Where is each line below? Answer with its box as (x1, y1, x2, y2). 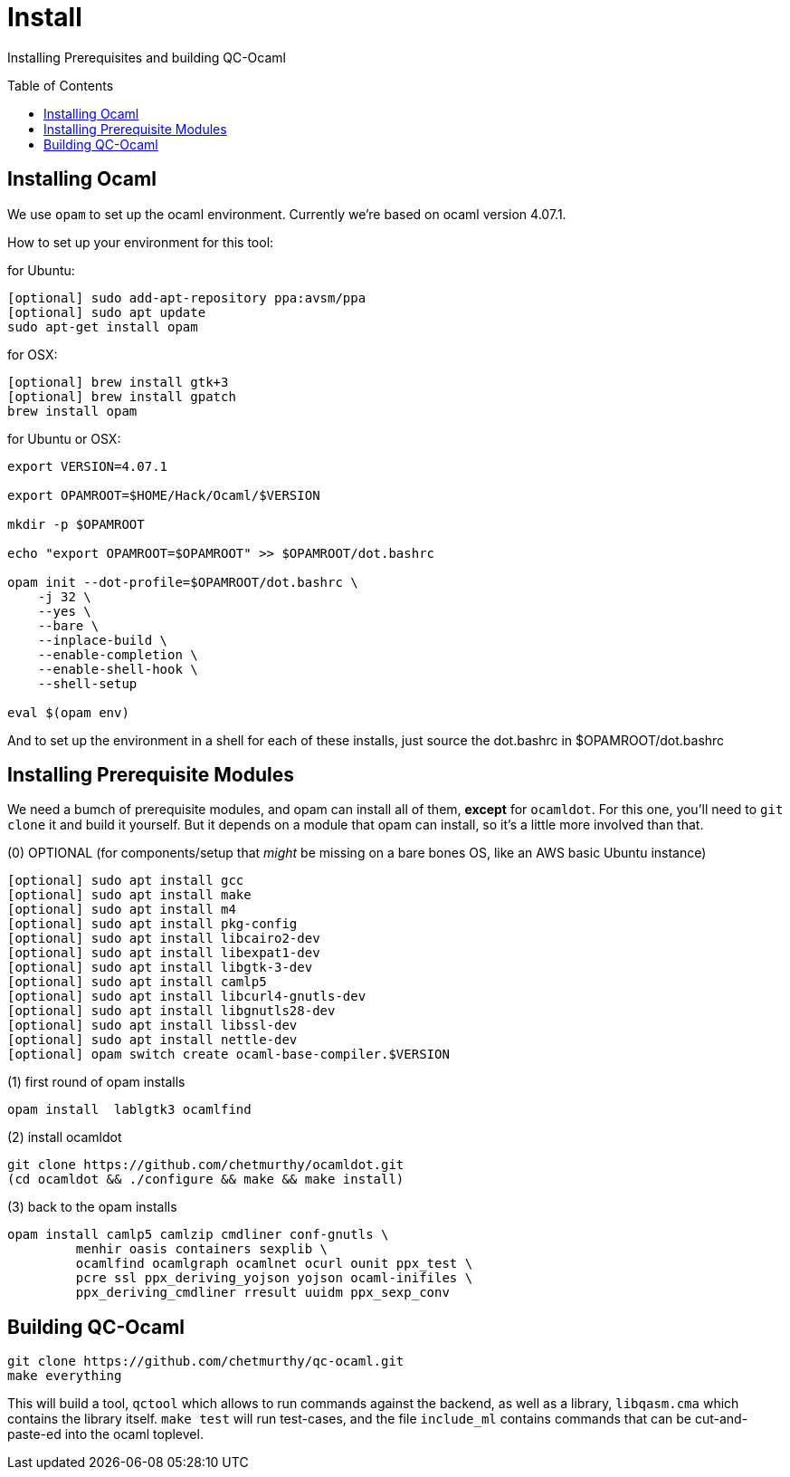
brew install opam (7, 403, 138, 418)
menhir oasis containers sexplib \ (75, 1242, 328, 1257)
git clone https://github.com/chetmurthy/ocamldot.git (7, 1157, 405, 1173)
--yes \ (37, 603, 91, 619)
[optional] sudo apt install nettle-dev (7, 1032, 298, 1048)
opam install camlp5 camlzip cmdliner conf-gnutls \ (7, 1227, 389, 1242)
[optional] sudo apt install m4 (7, 902, 236, 917)
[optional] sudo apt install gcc (7, 873, 244, 888)
